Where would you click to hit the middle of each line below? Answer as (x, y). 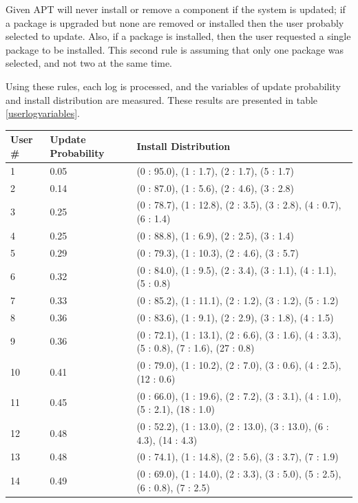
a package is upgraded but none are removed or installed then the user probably (175, 22)
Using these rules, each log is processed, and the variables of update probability (173, 86)
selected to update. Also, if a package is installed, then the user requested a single (178, 36)
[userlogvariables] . (43, 113)
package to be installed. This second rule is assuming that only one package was (175, 49)
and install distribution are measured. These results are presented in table (162, 99)
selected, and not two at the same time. (89, 63)
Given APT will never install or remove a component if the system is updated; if (176, 9)
